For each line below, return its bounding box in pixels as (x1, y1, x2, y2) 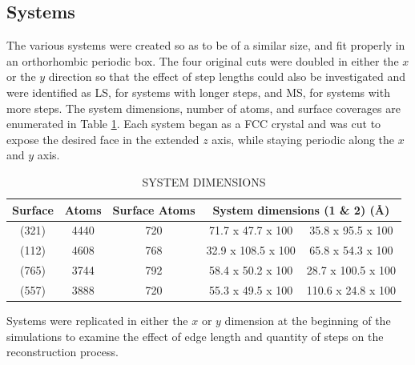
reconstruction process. (6, 343, 119, 360)
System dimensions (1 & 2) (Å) (212, 201, 390, 218)
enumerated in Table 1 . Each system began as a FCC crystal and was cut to (6, 115, 381, 132)
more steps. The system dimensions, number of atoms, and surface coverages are (6, 99, 401, 116)
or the (6, 68, 36, 85)
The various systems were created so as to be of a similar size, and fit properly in (6, 37, 405, 54)
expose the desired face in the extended (6, 130, 199, 147)
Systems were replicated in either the (6, 312, 188, 329)
